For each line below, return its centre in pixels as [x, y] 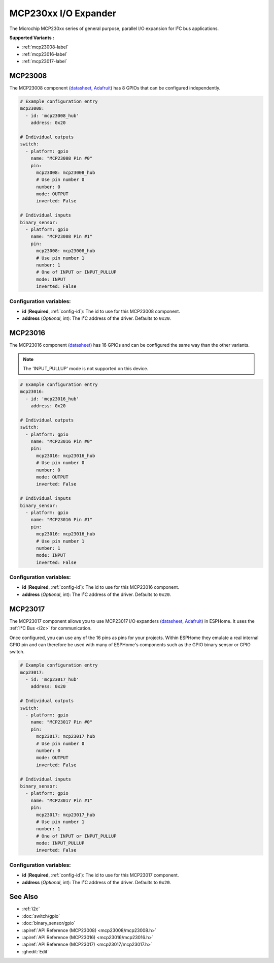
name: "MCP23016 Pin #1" [62, 520]
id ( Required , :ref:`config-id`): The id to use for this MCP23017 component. [100, 875]
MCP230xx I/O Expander [63, 13]
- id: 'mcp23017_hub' [53, 680]
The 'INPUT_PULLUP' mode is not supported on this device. [86, 368]
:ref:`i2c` [31, 909]
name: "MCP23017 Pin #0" [62, 722]
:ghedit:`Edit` [36, 951]
